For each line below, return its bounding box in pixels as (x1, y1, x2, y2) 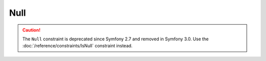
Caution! (22, 27, 41, 33)
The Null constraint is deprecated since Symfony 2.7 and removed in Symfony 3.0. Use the (22, 36, 209, 42)
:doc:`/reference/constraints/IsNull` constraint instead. (22, 43, 133, 49)
